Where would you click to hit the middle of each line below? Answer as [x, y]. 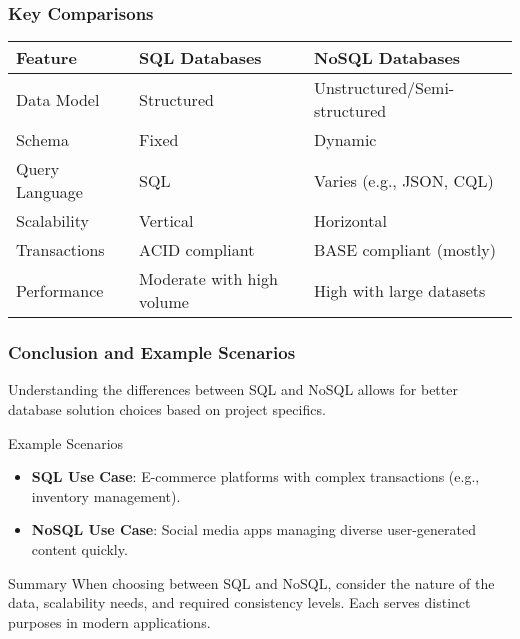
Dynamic [345, 140]
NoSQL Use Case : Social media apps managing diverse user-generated [253, 529]
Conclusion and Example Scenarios [152, 352]
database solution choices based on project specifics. [167, 409]
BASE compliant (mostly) [405, 250]
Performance [60, 290]
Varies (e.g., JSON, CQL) [404, 180]
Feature [46, 58]
